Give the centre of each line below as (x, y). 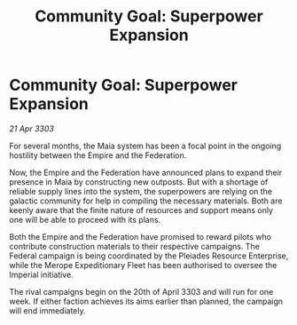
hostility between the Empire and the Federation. (98, 155)
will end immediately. (47, 310)
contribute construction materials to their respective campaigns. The (134, 246)
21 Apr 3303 (32, 128)
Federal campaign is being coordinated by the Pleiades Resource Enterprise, (149, 256)
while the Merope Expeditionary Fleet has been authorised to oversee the (143, 265)
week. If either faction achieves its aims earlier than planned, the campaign (146, 301)
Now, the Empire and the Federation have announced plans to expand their (146, 172)
